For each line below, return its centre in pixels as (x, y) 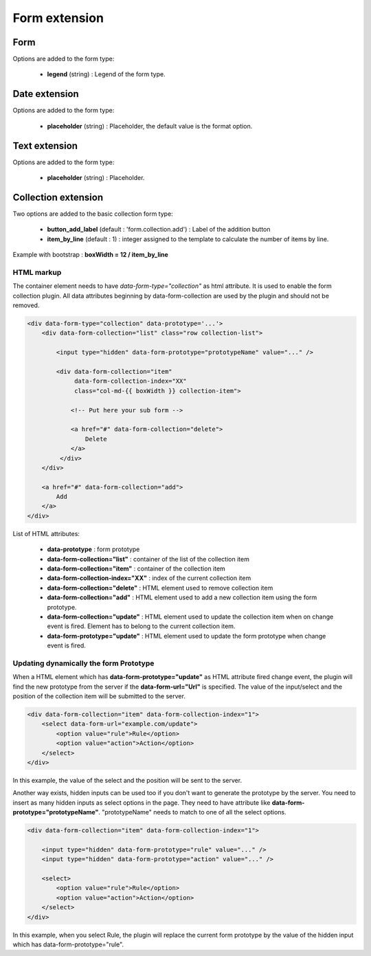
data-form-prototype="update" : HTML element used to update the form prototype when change (187, 636)
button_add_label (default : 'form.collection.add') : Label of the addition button (159, 230)
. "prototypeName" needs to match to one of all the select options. (192, 812)
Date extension (46, 94)
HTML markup (37, 272)
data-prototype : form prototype (93, 549)
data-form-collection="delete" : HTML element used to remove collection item (160, 588)
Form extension (58, 18)
